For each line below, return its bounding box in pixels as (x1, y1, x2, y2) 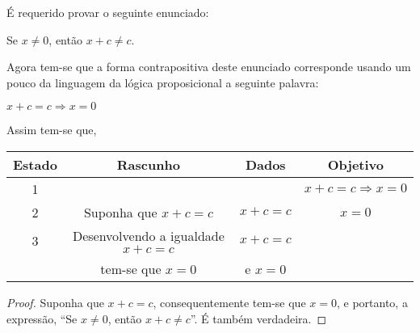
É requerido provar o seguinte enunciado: (6, 4, 209, 20)
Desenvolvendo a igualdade (72, 226, 225, 245)
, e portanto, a (336, 293, 408, 310)
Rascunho (116, 154, 180, 174)
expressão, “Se (6, 310, 78, 327)
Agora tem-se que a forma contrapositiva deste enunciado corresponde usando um (6, 58, 411, 75)
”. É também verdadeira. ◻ (190, 310, 327, 327)
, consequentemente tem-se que (153, 293, 306, 310)
